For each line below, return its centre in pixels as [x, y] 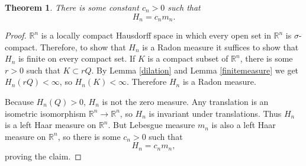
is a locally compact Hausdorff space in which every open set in [156, 35]
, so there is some [89, 136]
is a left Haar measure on [51, 125]
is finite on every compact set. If [77, 58]
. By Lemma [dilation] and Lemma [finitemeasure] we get [195, 70]
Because [19, 102]
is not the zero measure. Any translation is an [185, 102]
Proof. [16, 35]
